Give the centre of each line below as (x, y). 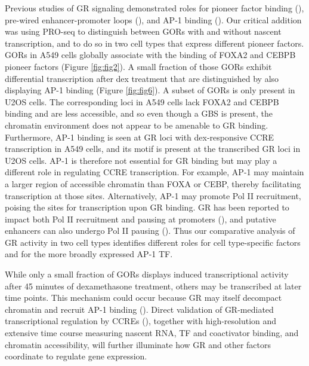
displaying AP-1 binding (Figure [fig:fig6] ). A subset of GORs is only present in (150, 90)
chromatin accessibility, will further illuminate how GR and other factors (138, 344)
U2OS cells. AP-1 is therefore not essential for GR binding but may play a (141, 160)
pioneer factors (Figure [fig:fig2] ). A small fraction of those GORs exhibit (138, 66)
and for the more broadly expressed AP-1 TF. (89, 254)
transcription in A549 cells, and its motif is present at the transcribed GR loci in (153, 149)
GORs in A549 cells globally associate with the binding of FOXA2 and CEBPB (150, 55)
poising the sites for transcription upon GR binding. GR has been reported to (147, 207)
